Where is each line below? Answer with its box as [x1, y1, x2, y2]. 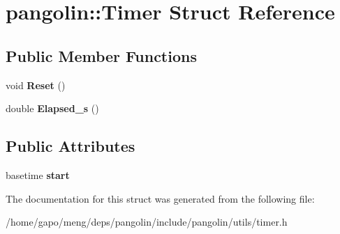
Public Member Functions [6, 45, 197, 66]
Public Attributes [6, 135, 135, 157]
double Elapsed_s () [6, 101, 99, 116]
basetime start [6, 167, 70, 182]
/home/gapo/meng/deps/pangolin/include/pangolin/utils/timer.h [6, 214, 288, 229]
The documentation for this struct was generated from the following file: [6, 191, 315, 205]
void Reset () [6, 77, 66, 92]
